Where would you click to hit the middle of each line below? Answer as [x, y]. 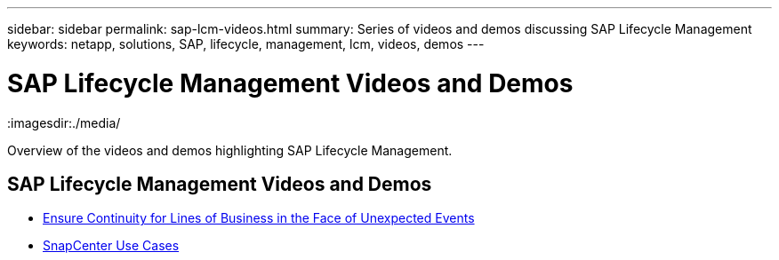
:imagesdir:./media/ [64, 122]
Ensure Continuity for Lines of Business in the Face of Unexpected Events [259, 218]
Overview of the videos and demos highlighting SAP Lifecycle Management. [230, 150]
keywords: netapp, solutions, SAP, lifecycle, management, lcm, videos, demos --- [246, 44]
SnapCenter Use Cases [111, 246]
